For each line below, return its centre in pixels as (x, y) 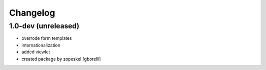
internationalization (41, 45)
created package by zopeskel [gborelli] (61, 59)
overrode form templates (47, 38)
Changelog (32, 13)
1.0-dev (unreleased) (44, 26)
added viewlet (36, 52)
